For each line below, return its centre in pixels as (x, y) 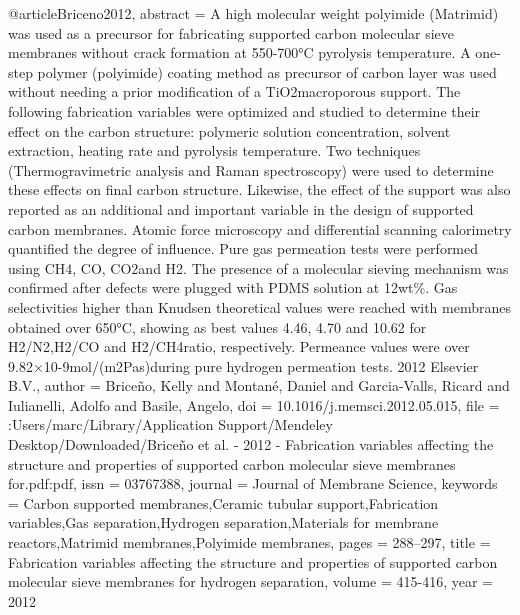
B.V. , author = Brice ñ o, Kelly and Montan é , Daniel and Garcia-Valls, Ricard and (259, 385)
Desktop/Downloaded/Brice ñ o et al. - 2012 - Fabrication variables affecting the (251, 444)
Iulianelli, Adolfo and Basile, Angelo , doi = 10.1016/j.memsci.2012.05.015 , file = (254, 404)
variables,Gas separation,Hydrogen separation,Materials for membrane (223, 522)
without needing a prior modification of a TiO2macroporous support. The (234, 91)
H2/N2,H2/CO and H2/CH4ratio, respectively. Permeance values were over (239, 346)
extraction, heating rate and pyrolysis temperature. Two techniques (214, 150)
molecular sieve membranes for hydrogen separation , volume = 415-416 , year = (251, 581)
